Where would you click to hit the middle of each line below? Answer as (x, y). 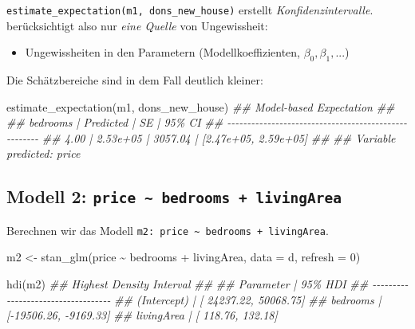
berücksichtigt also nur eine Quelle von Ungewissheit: (137, 25)
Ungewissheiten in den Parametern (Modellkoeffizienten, (162, 52)
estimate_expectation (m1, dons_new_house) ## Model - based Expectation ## (201, 106)
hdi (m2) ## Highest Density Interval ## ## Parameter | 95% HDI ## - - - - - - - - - (207, 284)
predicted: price (43, 153)
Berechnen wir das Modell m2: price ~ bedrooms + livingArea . (168, 230)
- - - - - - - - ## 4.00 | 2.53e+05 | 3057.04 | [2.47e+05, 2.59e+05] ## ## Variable (201, 137)
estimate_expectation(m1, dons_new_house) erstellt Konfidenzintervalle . (190, 10)
